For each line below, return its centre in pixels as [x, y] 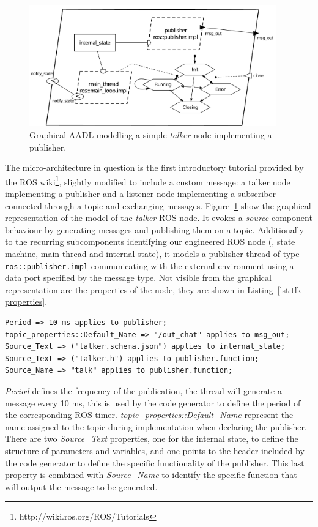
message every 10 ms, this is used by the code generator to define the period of [153, 402]
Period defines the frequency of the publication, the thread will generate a [143, 391]
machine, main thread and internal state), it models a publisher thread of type [152, 254]
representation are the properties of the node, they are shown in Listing [139, 289]
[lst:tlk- [291, 289]
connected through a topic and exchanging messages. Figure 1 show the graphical [158, 205]
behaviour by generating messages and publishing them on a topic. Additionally [154, 229]
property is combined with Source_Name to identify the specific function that [151, 475]
